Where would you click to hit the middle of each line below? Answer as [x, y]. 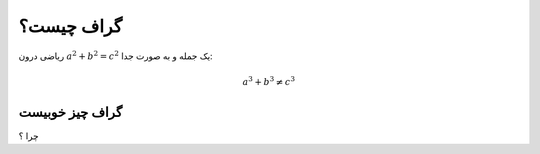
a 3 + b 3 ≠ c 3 [268, 81]
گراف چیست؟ [70, 26]
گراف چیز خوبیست [70, 111]
